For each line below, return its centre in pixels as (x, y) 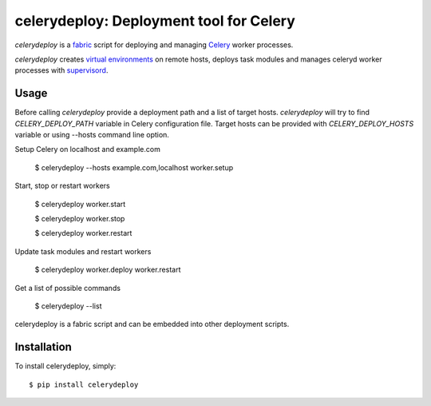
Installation (43, 347)
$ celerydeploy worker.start (80, 204)
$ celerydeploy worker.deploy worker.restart (108, 270)
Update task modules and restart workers (83, 251)
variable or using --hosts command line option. (92, 135)
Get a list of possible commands (68, 288)
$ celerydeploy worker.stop (80, 218)
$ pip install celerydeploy (84, 384)
